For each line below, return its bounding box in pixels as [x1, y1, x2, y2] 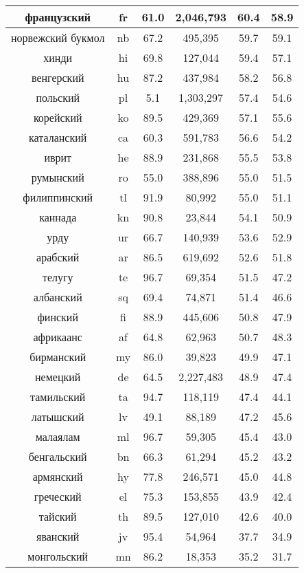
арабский [36, 249, 80, 265]
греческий [34, 488, 82, 504]
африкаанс [33, 329, 82, 345]
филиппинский [23, 189, 93, 205]
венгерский [31, 69, 84, 85]
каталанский [29, 129, 87, 145]
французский [25, 9, 91, 25]
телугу [42, 269, 73, 285]
